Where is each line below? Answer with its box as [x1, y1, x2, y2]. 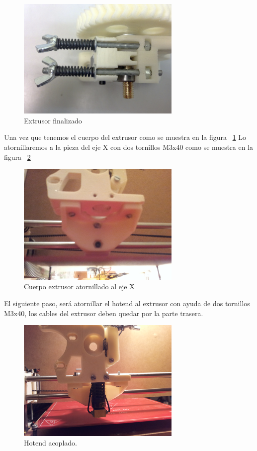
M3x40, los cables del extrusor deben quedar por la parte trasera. [4, 308, 203, 318]
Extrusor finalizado [24, 115, 82, 125]
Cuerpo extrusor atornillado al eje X [24, 281, 135, 292]
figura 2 [4, 151, 31, 162]
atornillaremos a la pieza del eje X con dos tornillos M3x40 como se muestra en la [4, 142, 253, 152]
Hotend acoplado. [24, 438, 77, 448]
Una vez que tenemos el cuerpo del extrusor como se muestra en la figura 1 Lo [4, 132, 247, 142]
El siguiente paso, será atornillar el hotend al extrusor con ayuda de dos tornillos [4, 298, 250, 309]
